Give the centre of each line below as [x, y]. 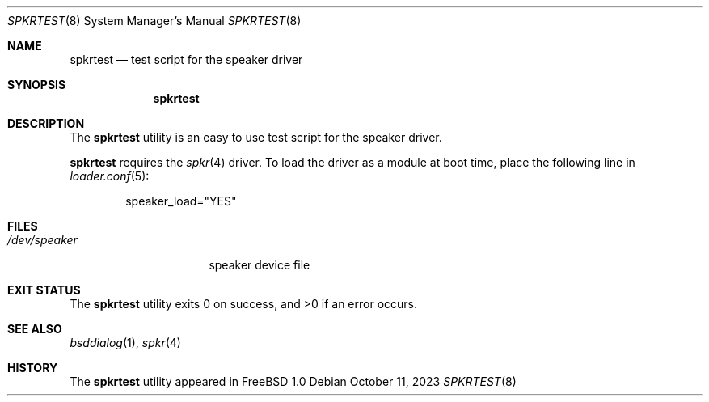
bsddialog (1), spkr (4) [125, 343]
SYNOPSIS [37, 85]
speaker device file [260, 265]
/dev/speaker [42, 240]
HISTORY [33, 368]
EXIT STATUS [44, 290]
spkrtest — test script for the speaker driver [186, 59]
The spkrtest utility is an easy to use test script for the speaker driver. [256, 137]
